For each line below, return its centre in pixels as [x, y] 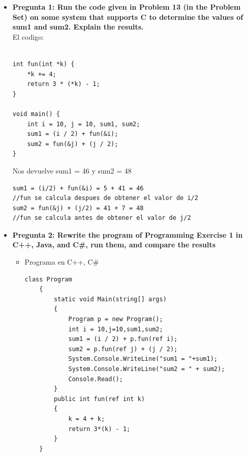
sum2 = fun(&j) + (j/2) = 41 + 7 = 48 [78, 208]
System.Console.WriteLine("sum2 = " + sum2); [147, 369]
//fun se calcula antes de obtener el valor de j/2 [102, 218]
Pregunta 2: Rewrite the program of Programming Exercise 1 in [128, 234]
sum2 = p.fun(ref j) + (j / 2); [123, 349]
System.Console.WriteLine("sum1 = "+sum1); [143, 359]
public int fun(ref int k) [99, 399]
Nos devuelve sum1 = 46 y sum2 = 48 [72, 170]
